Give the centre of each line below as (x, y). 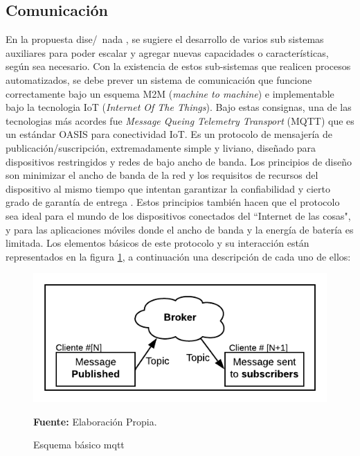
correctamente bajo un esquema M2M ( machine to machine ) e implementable (170, 93)
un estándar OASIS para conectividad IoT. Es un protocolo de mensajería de (169, 134)
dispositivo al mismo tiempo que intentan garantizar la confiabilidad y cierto (168, 188)
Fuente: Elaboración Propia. (95, 421)
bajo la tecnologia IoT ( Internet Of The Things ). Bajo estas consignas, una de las (179, 107)
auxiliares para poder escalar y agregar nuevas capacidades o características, (167, 52)
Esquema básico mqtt (79, 445)
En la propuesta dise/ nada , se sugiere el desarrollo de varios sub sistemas (165, 39)
